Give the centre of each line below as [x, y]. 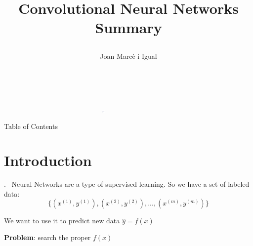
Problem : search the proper [47, 237]
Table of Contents [31, 126]
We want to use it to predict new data [62, 221]
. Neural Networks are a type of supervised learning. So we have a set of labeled [127, 184]
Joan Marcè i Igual [128, 56]
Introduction [48, 160]
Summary [128, 27]
